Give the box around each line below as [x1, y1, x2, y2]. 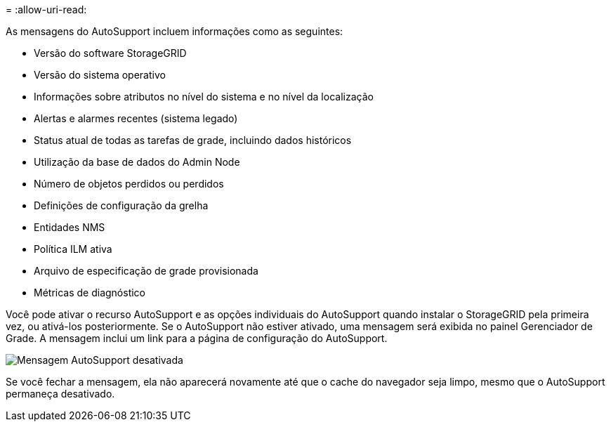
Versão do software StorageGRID [34, 47, 187, 59]
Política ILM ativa [34, 243, 112, 255]
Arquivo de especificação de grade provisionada [34, 265, 258, 277]
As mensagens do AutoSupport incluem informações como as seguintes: [6, 25, 343, 37]
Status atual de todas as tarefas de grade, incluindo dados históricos [34, 134, 352, 146]
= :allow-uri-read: [6, 4, 87, 15]
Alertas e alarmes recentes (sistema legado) [34, 112, 238, 124]
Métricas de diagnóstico [34, 287, 146, 298]
